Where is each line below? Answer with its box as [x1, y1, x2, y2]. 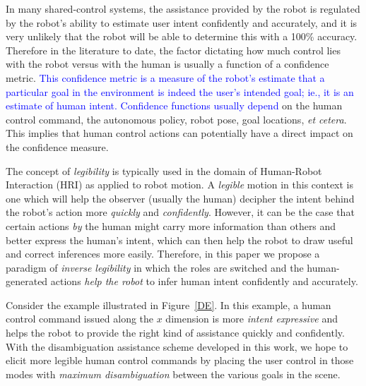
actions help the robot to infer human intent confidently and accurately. [50, 274, 358, 289]
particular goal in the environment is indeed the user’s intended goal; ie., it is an [6, 84, 354, 99]
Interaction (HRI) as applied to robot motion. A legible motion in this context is [6, 177, 354, 192]
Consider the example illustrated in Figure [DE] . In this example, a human [6, 297, 331, 312]
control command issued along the [6, 311, 154, 326]
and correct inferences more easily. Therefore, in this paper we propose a [6, 246, 320, 261]
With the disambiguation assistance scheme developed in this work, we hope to [6, 339, 348, 354]
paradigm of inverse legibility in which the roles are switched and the [6, 260, 304, 275]
